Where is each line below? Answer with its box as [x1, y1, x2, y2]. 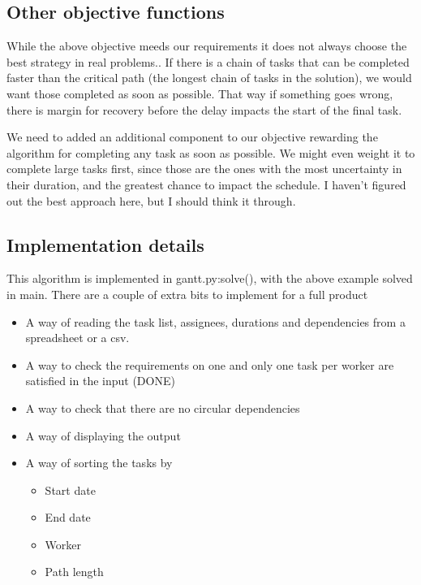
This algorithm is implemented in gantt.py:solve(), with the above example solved [6, 270, 413, 287]
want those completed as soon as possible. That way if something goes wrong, [6, 84, 393, 102]
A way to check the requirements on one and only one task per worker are [25, 356, 394, 373]
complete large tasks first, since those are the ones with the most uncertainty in [6, 160, 402, 177]
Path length [45, 563, 104, 580]
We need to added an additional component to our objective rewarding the [6, 128, 378, 145]
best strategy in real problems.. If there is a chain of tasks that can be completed [6, 53, 410, 70]
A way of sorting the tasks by [25, 454, 173, 471]
